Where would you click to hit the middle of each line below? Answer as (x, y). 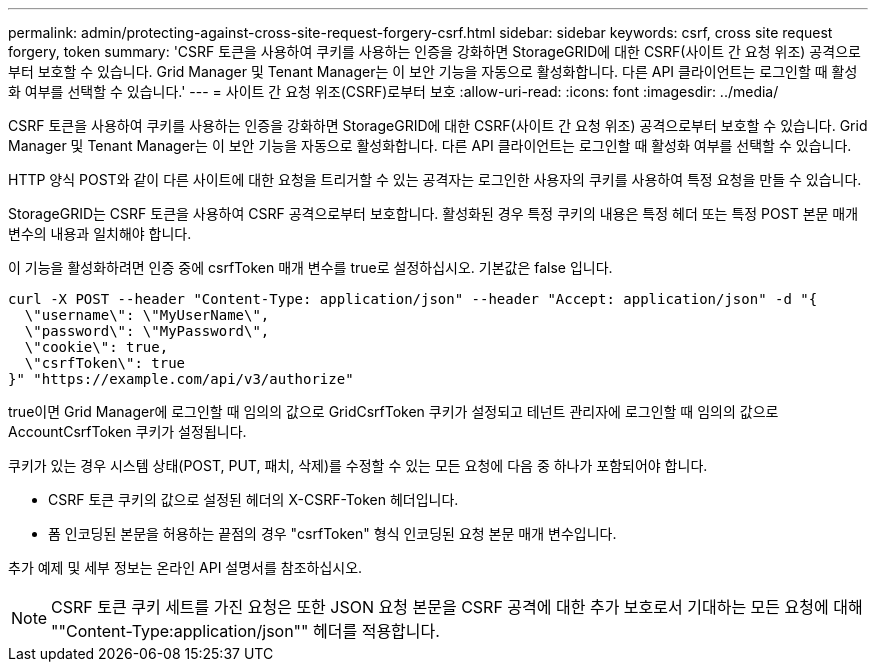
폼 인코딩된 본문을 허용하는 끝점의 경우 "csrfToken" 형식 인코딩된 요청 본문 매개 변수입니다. (332, 533)
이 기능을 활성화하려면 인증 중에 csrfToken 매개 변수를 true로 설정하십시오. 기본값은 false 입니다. (310, 267)
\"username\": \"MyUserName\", (147, 315)
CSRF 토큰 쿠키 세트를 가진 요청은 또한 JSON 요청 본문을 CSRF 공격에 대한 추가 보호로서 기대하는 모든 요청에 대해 (457, 607)
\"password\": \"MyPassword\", (147, 331)
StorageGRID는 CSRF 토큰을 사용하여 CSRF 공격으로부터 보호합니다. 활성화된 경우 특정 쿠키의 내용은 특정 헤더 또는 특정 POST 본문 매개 (433, 213)
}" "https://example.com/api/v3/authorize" (181, 379)
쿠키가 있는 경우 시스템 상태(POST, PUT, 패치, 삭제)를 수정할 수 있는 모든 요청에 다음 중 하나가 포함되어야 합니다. (358, 465)
